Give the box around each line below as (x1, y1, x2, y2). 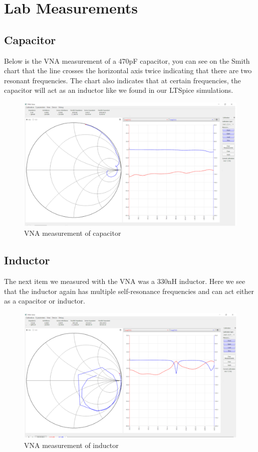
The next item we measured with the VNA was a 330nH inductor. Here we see (4, 276, 245, 286)
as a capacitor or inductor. (4, 295, 85, 306)
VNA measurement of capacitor (24, 228, 121, 238)
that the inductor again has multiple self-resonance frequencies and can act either (4, 285, 254, 296)
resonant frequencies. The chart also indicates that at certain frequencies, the (4, 75, 241, 85)
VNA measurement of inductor (24, 439, 119, 450)
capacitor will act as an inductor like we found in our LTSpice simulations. (4, 85, 233, 95)
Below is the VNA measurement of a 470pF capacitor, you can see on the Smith (4, 55, 250, 66)
